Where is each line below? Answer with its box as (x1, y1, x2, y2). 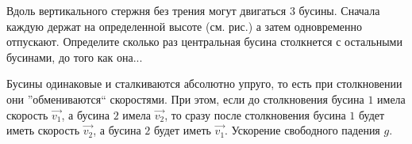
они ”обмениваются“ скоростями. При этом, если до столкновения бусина (6, 90, 364, 107)
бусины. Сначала (298, 2, 380, 18)
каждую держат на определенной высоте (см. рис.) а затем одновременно (6, 17, 362, 34)
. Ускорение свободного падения (225, 122, 380, 138)
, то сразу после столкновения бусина (164, 106, 346, 123)
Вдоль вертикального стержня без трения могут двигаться (6, 2, 287, 18)
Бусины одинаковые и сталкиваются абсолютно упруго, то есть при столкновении (6, 75, 402, 92)
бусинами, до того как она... (6, 48, 143, 65)
